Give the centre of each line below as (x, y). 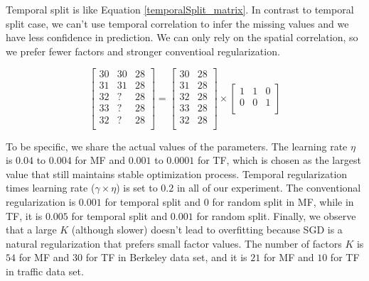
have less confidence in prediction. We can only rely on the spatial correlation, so (182, 37)
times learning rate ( (50, 188)
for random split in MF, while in (283, 201)
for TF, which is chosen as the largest (279, 160)
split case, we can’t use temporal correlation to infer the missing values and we (177, 23)
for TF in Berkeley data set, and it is (166, 257)
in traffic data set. (45, 271)
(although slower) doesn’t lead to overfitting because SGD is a (207, 230)
